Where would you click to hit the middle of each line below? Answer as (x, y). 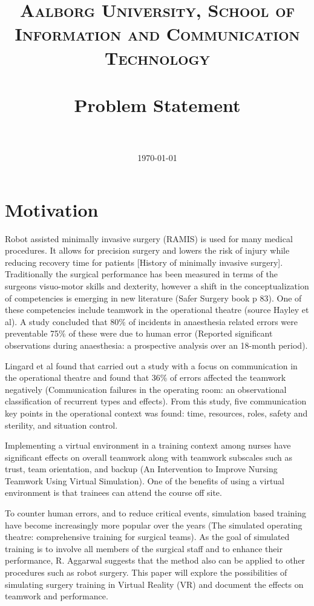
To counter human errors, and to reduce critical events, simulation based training (155, 513)
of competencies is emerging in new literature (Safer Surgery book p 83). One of (153, 298)
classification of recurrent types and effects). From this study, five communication (156, 401)
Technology (157, 57)
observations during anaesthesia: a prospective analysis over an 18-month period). (156, 345)
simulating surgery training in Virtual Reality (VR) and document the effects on (154, 584)
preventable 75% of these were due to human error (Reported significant (139, 333)
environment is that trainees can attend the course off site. (113, 492)
